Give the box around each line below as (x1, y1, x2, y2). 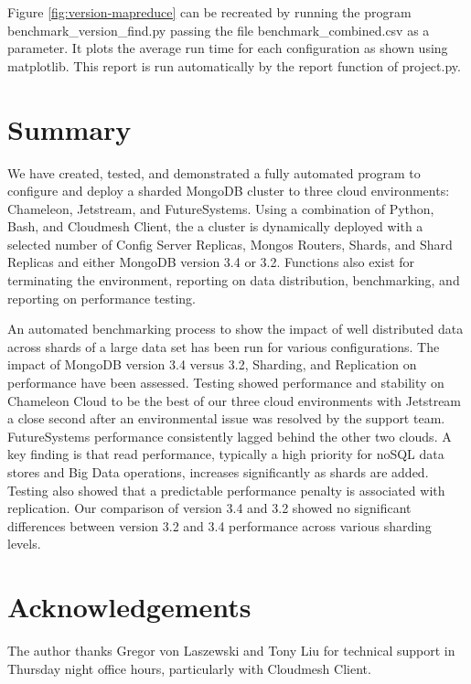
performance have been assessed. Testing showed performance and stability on (7, 373, 444, 392)
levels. (7, 534, 41, 553)
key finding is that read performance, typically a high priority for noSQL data (7, 444, 444, 464)
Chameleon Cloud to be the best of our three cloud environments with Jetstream (7, 390, 462, 410)
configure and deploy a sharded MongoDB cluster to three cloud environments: (7, 181, 450, 200)
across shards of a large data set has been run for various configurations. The (7, 337, 440, 356)
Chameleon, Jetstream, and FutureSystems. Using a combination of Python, (7, 198, 434, 218)
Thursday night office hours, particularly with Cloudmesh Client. (7, 658, 371, 678)
